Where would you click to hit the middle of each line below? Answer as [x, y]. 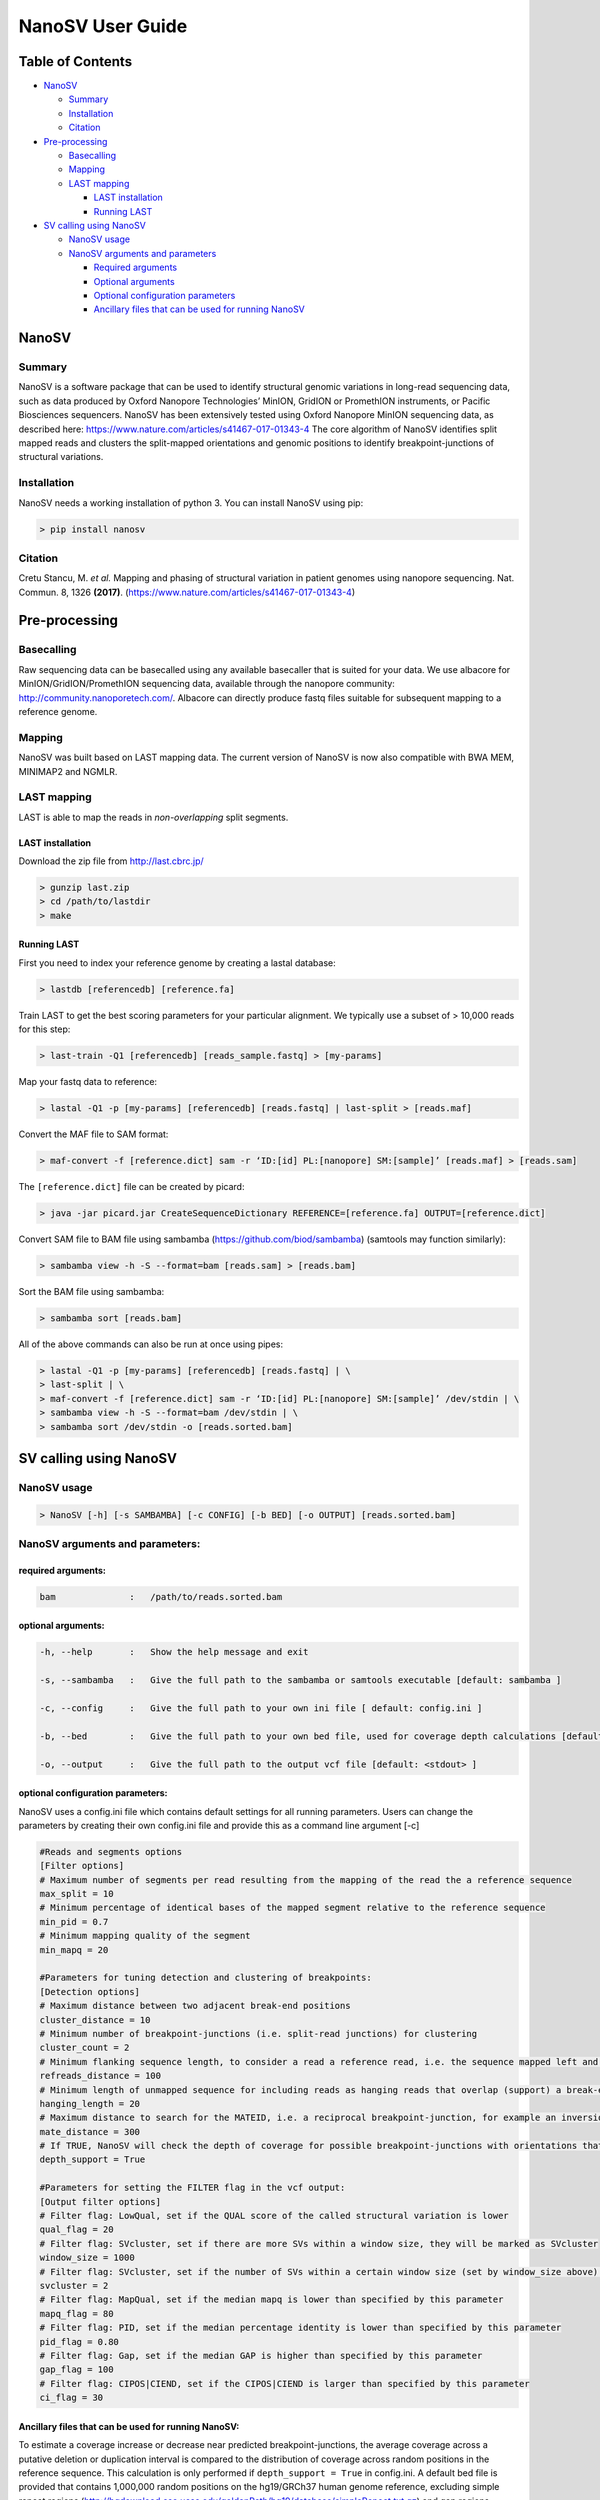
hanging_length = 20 [89, 2103]
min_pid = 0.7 [74, 1921]
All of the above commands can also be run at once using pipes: [151, 1344]
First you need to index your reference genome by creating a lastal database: [177, 962]
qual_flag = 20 [76, 2229]
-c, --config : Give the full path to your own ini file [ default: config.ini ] [261, 1708]
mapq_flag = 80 [76, 2313]
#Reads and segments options [111, 1851]
